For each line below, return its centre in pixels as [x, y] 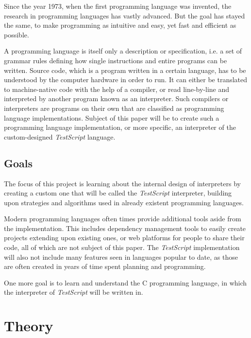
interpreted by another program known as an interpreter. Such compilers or [116, 98]
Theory [29, 326]
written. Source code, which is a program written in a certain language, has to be [125, 70]
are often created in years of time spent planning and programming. [105, 266]
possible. [17, 34]
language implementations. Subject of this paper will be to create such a [112, 117]
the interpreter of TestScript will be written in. [74, 292]
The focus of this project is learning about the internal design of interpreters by [122, 183]
